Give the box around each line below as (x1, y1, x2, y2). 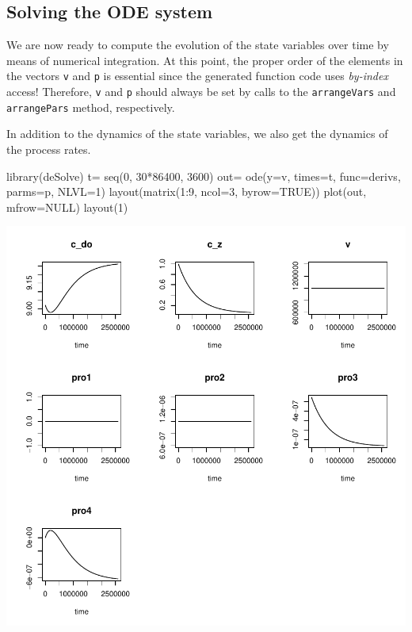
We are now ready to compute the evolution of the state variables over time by (6, 36, 389, 53)
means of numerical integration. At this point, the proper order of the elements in (6, 52, 403, 68)
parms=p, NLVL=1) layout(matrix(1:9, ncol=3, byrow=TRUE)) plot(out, (6, 183, 367, 200)
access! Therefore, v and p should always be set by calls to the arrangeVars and (6, 83, 396, 100)
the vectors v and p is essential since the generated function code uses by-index (6, 67, 388, 84)
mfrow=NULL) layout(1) (6, 198, 128, 215)
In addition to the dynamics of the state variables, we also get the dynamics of (6, 125, 388, 142)
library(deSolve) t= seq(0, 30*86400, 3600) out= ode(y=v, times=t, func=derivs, (6, 167, 401, 184)
